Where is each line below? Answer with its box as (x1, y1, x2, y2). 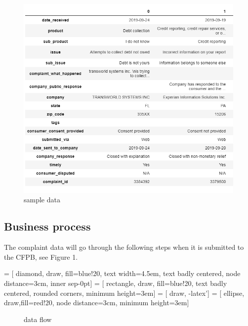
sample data (24, 194, 60, 205)
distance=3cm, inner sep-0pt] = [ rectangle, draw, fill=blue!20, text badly (4, 278, 227, 288)
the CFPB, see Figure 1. (4, 251, 78, 262)
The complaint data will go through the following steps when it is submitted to (4, 242, 244, 252)
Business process (4, 219, 91, 234)
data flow (24, 314, 52, 324)
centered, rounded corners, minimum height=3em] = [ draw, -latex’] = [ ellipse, (4, 287, 245, 298)
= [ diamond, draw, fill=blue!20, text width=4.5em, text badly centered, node (4, 268, 241, 279)
